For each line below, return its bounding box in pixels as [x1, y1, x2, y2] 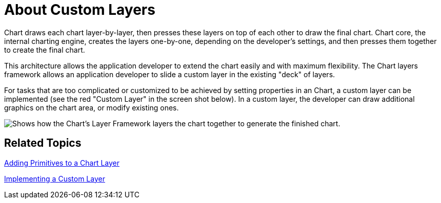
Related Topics [4, 137, 82, 150]
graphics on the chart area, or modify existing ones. [4, 103, 179, 112]
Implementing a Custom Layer [4, 174, 105, 183]
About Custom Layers [4, 1, 155, 18]
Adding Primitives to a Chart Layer [4, 158, 119, 167]
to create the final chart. [4, 45, 85, 54]
